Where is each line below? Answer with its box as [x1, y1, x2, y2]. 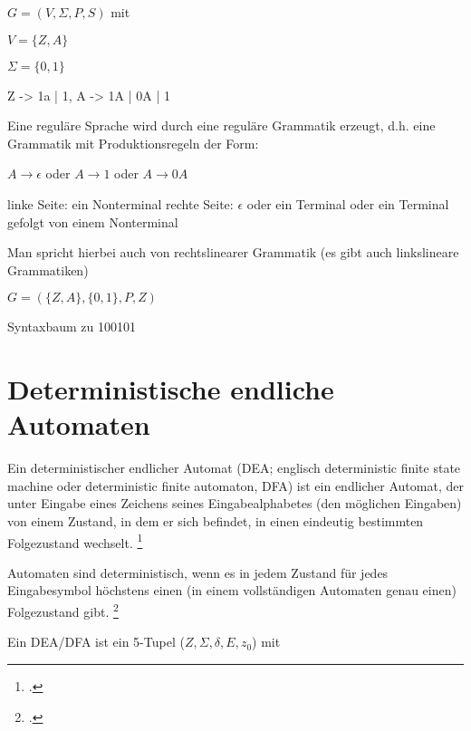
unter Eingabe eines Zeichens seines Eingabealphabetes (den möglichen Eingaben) [7, 494, 462, 513]
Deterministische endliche [7, 370, 334, 408]
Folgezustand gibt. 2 [7, 600, 119, 620]
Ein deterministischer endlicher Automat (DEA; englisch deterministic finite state [7, 458, 461, 477]
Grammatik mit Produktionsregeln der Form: [7, 133, 259, 152]
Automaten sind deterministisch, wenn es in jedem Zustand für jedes [7, 563, 389, 582]
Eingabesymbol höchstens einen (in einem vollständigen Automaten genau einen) [7, 581, 457, 600]
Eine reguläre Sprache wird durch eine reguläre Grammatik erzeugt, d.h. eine [7, 116, 436, 135]
